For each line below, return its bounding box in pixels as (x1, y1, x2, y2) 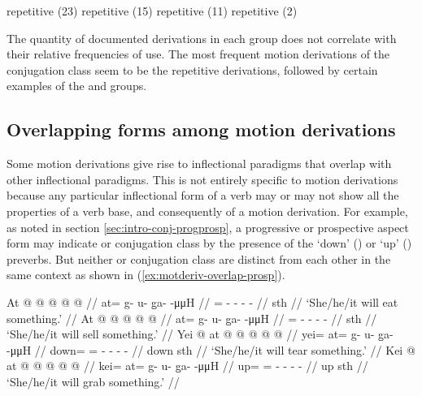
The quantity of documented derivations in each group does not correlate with (7, 29, 397, 46)
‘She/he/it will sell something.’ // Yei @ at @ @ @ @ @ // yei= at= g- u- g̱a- (7, 325, 394, 342)
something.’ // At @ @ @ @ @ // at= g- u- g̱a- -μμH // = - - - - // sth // (7, 309, 377, 326)
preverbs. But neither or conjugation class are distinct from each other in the (7, 250, 391, 267)
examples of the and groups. (7, 77, 147, 94)
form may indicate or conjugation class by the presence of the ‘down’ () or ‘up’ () (7, 235, 412, 252)
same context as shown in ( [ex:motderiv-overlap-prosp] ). (7, 266, 285, 283)
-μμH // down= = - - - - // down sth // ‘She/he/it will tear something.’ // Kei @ (7, 341, 415, 358)
